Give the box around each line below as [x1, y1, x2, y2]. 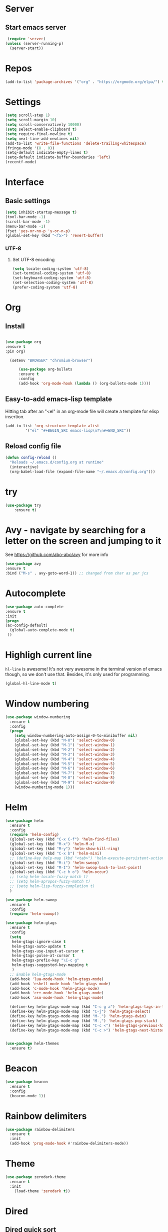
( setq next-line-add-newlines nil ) [5, 136, 79, 141]
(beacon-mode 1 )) [9, 1093, 46, 1098]
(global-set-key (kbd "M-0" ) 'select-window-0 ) [14, 738, 115, 743]
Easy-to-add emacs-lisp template [5, 395, 112, 404]
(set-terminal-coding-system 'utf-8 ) [12, 271, 91, 276]
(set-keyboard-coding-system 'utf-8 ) [12, 275, 91, 280]
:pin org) [5, 349, 26, 354]
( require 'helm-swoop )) [9, 911, 59, 916]
